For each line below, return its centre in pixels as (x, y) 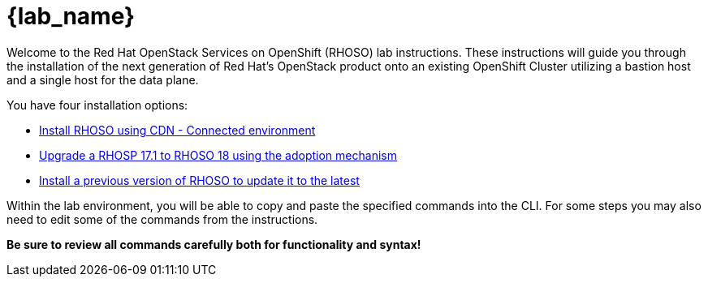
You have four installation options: (97, 105)
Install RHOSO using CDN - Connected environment (177, 130)
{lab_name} (71, 16)
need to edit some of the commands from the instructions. (162, 219)
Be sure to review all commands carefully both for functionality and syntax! (214, 244)
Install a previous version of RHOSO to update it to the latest (199, 180)
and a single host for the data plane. (103, 79)
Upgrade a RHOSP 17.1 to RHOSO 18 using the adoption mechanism (218, 155)
